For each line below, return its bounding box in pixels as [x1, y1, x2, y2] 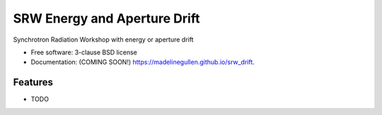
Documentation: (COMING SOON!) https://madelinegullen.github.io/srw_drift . [30, 58, 255, 66]
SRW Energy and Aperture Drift [13, 11, 200, 26]
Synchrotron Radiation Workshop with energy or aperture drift [13, 35, 194, 44]
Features [13, 76, 53, 88]
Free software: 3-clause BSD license [30, 48, 137, 56]
